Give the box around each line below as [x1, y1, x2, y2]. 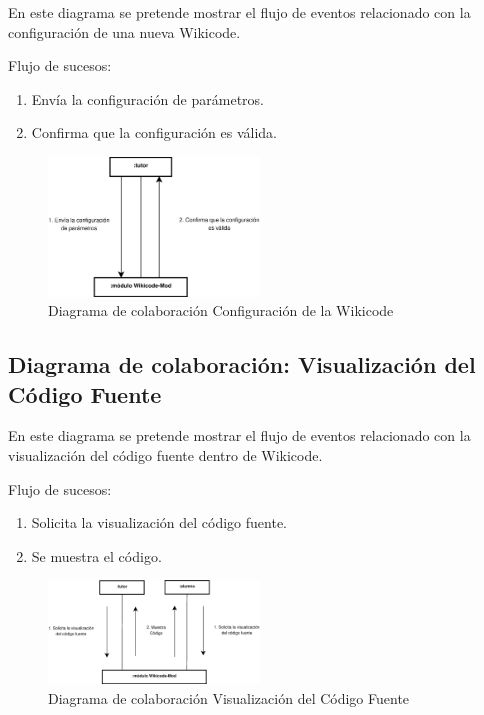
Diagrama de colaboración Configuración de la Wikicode [48, 300, 394, 321]
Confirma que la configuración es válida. [31, 122, 277, 143]
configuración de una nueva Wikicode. [8, 21, 241, 42]
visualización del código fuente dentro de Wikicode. [8, 445, 323, 466]
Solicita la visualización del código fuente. [31, 512, 288, 533]
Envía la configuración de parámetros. [31, 88, 264, 109]
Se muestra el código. [31, 545, 162, 566]
